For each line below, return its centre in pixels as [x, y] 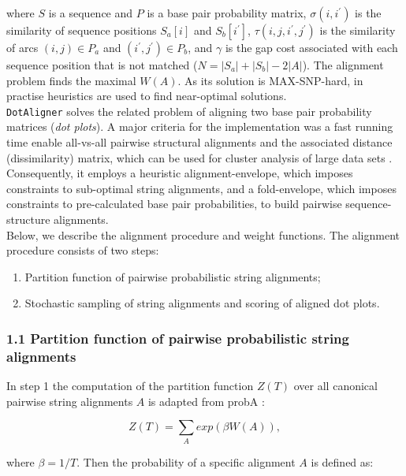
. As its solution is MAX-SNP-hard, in [270, 80]
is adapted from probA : [206, 401]
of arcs [22, 47]
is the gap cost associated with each [311, 47]
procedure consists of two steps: [83, 250]
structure [28, 219]
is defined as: [342, 461]
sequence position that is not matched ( [102, 65]
